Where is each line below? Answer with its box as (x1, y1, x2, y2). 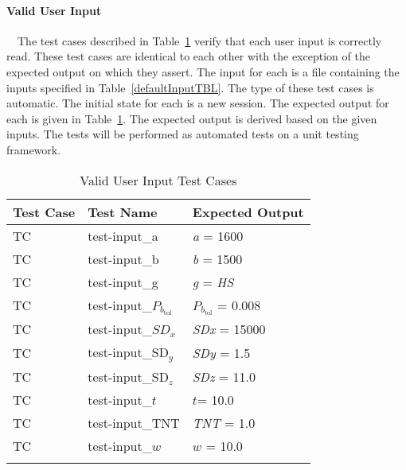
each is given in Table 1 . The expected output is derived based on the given (6, 110, 377, 126)
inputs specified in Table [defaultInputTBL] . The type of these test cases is (6, 79, 374, 95)
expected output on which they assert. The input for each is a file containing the (6, 63, 400, 80)
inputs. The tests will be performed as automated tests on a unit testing (6, 126, 359, 142)
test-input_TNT (88, 414, 180, 433)
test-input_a (88, 226, 158, 245)
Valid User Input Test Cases (80, 170, 237, 189)
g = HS (192, 272, 234, 291)
